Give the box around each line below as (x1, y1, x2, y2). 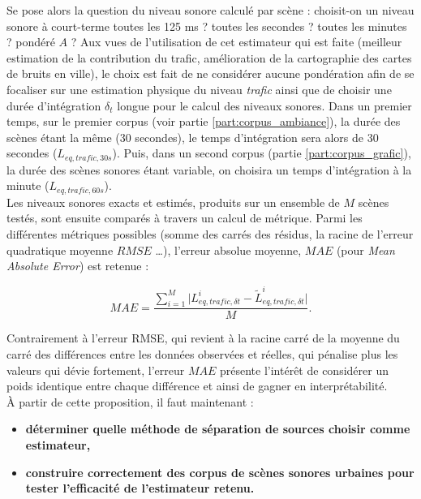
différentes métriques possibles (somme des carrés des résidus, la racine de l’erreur (6, 226, 414, 243)
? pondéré (6, 33, 55, 50)
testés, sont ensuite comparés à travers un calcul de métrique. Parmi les (6, 209, 363, 226)
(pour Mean (336, 241, 395, 258)
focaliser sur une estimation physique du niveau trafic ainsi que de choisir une (6, 80, 392, 97)
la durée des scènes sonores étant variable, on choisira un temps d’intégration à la (6, 161, 412, 178)
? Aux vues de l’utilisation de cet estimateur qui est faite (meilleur (71, 33, 402, 50)
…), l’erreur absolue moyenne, (155, 241, 302, 258)
